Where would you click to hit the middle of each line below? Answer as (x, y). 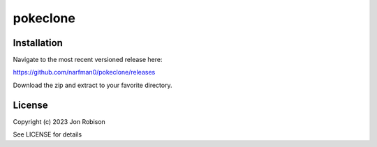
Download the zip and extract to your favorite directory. (93, 85)
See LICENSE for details (47, 134)
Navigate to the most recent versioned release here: (88, 60)
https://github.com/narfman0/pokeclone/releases (84, 72)
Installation (38, 43)
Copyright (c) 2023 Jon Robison (59, 121)
